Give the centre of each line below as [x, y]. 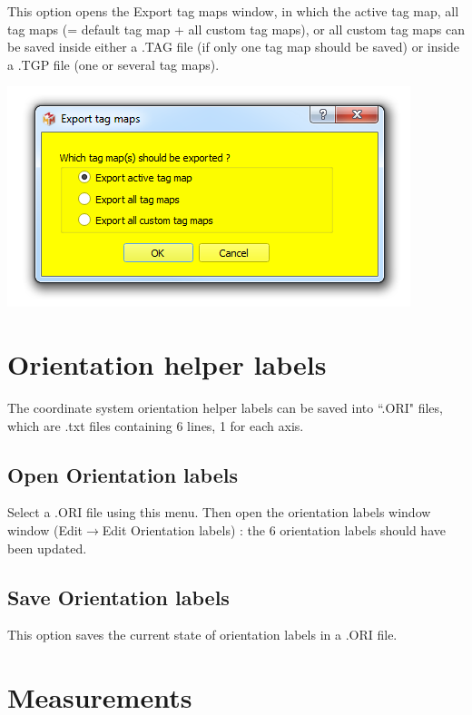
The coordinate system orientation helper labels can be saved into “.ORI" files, [225, 408]
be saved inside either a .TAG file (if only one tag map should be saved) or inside [233, 47]
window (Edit [45, 530]
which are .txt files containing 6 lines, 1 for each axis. [156, 425]
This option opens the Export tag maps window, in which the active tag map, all [233, 11]
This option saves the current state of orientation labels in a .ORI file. [202, 635]
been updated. [47, 548]
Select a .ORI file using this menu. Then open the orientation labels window [219, 512]
